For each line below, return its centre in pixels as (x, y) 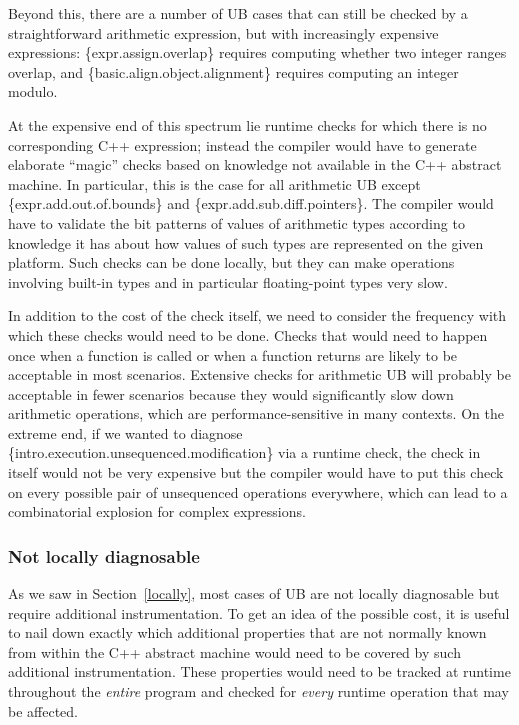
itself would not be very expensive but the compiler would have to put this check (256, 472)
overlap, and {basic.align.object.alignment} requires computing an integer (233, 71)
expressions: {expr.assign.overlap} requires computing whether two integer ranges (257, 52)
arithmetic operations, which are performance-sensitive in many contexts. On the (256, 413)
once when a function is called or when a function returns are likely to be (233, 354)
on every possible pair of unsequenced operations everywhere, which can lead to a (258, 491)
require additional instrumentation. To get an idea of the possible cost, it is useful (259, 612)
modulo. (33, 91)
